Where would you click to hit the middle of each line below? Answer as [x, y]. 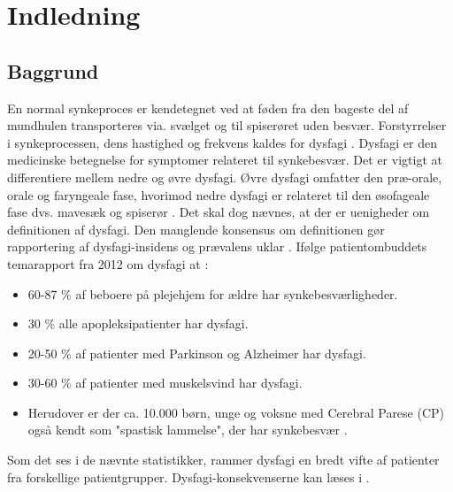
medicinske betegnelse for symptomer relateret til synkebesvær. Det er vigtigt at [225, 160]
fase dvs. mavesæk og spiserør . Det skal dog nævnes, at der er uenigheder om [219, 212]
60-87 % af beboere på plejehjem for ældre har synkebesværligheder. [213, 293]
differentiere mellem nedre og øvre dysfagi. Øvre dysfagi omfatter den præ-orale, [225, 177]
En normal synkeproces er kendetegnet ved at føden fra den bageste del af [208, 108]
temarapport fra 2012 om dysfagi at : [108, 263]
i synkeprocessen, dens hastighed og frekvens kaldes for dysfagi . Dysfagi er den [222, 142]
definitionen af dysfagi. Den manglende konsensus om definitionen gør [196, 229]
